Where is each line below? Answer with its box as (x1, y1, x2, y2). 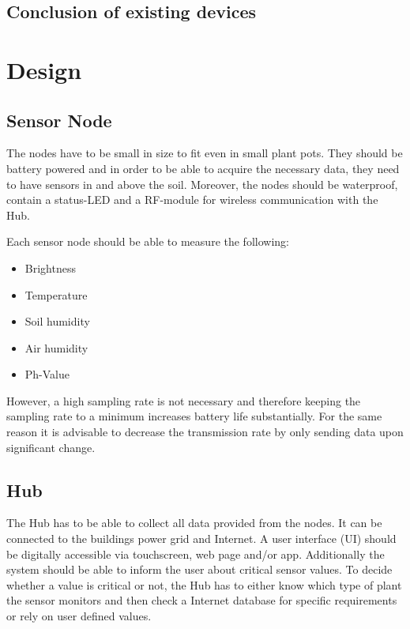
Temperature (24, 286, 88, 303)
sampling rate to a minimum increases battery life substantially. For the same (6, 408, 382, 424)
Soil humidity (24, 313, 90, 330)
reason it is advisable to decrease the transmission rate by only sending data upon (6, 424, 404, 440)
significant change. (6, 439, 96, 455)
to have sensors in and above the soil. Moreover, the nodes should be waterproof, (6, 175, 398, 192)
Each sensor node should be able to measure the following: (6, 233, 289, 250)
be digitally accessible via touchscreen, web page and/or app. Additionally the (6, 545, 385, 562)
